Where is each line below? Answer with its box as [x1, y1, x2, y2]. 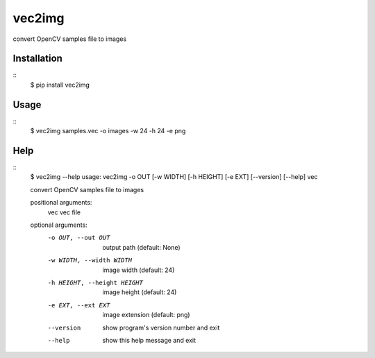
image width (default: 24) [102, 266, 175, 274]
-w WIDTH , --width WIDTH [47, 257, 132, 264]
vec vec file [47, 208, 81, 216]
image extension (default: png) [102, 311, 190, 319]
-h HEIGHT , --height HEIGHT [47, 278, 144, 287]
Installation [12, 53, 62, 65]
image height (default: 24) [102, 288, 177, 296]
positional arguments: [30, 198, 92, 207]
